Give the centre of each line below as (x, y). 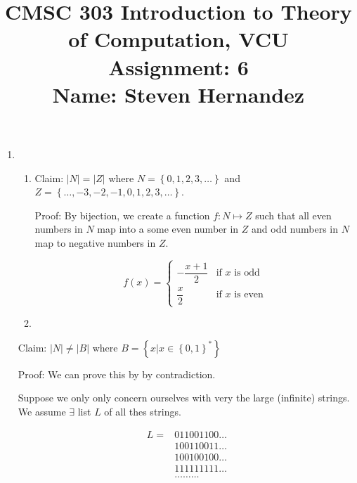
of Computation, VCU (178, 39)
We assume (42, 411)
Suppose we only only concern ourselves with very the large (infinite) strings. (184, 398)
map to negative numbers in (95, 242)
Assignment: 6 (178, 66)
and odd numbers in (295, 229)
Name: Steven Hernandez (178, 94)
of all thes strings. (143, 411)
